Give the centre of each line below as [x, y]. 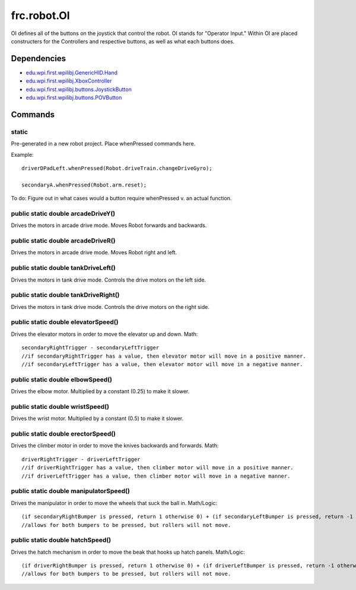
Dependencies [39, 59]
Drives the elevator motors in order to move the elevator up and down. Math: [104, 334]
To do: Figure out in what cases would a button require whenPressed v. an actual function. [121, 198]
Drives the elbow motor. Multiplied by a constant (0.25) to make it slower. [100, 392]
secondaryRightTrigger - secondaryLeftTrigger [90, 348]
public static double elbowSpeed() [62, 379]
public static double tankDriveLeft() [63, 268]
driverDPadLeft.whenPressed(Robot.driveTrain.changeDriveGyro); [117, 168]
